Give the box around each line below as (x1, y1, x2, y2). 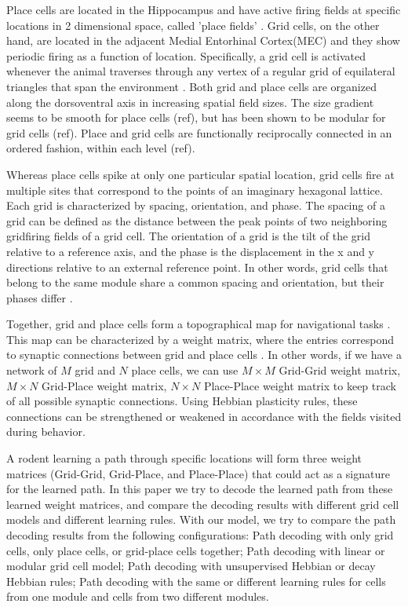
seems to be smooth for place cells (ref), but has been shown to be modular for (6, 109, 386, 126)
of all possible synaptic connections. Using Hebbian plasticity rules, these (6, 393, 358, 409)
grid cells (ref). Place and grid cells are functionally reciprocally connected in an (6, 124, 392, 141)
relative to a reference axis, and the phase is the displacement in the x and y (6, 243, 374, 259)
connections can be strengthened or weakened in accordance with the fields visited (6, 408, 402, 424)
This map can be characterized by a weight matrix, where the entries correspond (6, 331, 394, 347)
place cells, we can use (131, 362, 239, 378)
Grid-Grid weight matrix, (279, 362, 401, 378)
